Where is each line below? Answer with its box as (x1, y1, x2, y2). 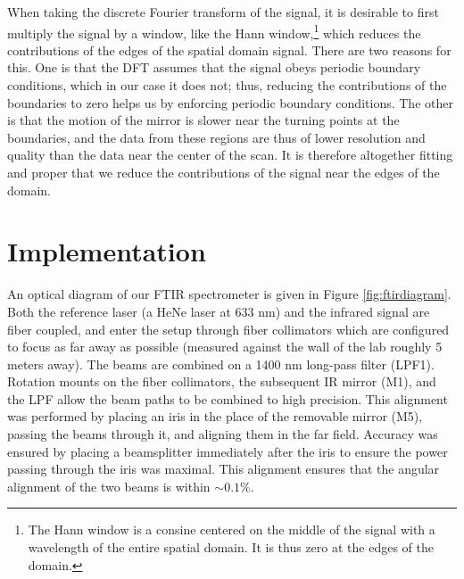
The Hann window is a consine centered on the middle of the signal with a (28, 520, 435, 539)
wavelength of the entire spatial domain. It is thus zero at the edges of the (28, 538, 434, 557)
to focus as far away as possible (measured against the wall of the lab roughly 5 (7, 337, 443, 356)
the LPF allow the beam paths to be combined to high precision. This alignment (7, 389, 448, 408)
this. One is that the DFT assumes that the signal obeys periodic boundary (7, 58, 421, 77)
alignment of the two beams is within (7, 476, 211, 495)
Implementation (7, 233, 206, 269)
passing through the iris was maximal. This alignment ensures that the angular (7, 459, 440, 478)
